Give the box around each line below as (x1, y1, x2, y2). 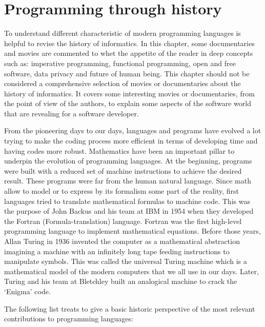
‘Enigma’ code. (4, 285, 51, 296)
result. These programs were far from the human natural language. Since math (4, 175, 251, 186)
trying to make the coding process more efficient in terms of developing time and (4, 135, 258, 146)
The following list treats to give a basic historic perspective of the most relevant (4, 303, 255, 314)
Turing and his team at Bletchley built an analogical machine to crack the (4, 276, 237, 287)
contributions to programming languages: (4, 313, 133, 324)
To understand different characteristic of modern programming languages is (4, 28, 241, 38)
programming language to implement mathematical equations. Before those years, (4, 226, 261, 236)
